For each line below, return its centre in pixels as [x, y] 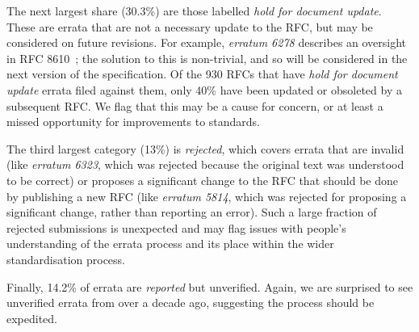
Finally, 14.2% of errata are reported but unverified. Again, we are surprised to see [210, 286]
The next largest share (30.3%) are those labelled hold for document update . [194, 11]
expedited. [32, 318]
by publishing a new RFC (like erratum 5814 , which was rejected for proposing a [207, 196]
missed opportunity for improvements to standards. [134, 122]
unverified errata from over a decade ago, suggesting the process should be [191, 303]
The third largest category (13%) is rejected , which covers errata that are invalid [205, 148]
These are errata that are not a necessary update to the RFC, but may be [190, 26]
